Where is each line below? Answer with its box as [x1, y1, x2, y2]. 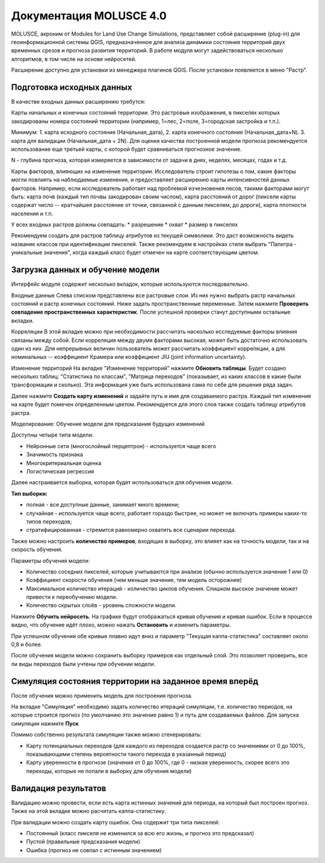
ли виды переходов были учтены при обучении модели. [11, 660, 156, 668]
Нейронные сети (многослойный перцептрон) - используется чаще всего [26, 442, 217, 449]
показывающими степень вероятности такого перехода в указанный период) [26, 751, 227, 758]
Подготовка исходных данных [11, 82, 132, 92]
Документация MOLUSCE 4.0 [11, 9, 167, 22]
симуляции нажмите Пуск [11, 719, 79, 727]
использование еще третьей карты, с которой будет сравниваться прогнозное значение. [11, 145, 242, 153]
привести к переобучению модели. [26, 593, 117, 601]
